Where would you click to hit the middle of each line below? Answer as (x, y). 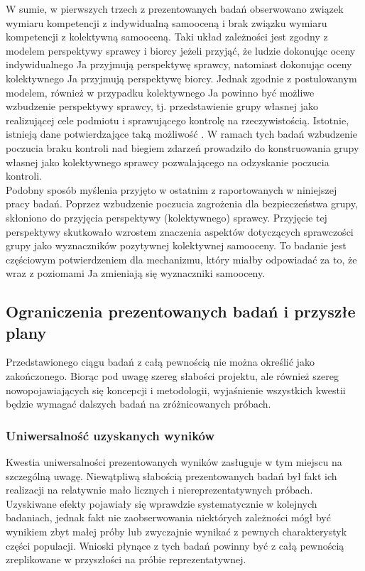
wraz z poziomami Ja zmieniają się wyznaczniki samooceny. (136, 273)
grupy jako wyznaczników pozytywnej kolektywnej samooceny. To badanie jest (176, 245)
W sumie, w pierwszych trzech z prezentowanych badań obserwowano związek (175, 9)
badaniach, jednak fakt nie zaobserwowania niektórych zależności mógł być (168, 517)
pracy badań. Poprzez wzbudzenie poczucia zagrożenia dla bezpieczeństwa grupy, (182, 203)
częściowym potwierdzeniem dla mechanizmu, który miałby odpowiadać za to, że (181, 259)
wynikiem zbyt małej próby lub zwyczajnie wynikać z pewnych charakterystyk (176, 532)
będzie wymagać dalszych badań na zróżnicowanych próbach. (138, 404)
